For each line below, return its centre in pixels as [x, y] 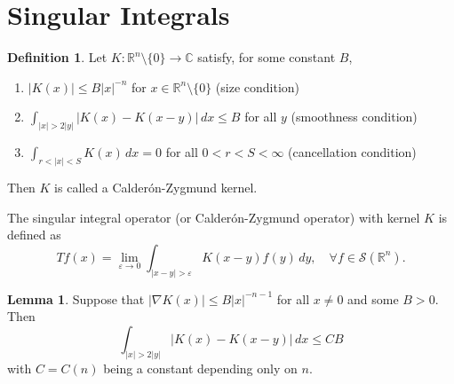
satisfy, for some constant [267, 57]
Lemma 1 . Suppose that [76, 298]
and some [373, 298]
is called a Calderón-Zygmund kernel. [156, 188]
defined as [34, 235]
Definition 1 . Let [57, 57]
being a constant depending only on [200, 368]
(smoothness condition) [354, 117]
